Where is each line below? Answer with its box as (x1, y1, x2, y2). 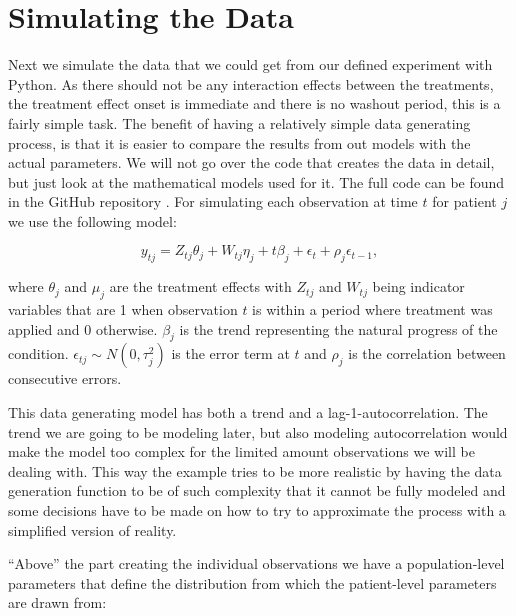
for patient (432, 191, 497, 212)
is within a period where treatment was (252, 299, 493, 320)
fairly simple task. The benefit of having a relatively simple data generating (8, 112, 471, 133)
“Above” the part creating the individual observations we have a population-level (8, 553, 505, 574)
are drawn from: (8, 592, 107, 613)
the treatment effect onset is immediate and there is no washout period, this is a (8, 93, 501, 114)
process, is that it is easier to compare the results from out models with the (8, 132, 471, 153)
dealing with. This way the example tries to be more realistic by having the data (8, 460, 502, 481)
